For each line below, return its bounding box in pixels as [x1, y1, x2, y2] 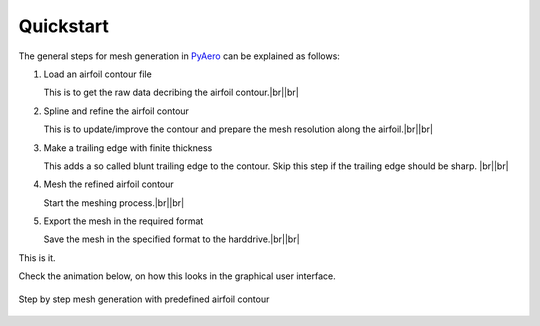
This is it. [18, 251, 56, 264]
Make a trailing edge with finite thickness [43, 141, 213, 154]
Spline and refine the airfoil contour [43, 105, 190, 117]
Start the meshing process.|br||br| [43, 196, 185, 209]
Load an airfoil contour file [43, 68, 152, 80]
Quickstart [18, 15, 110, 37]
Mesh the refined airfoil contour [43, 178, 174, 190]
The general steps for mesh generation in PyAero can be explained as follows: [18, 50, 340, 62]
